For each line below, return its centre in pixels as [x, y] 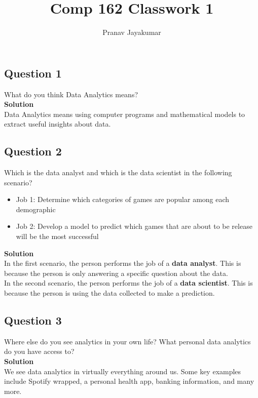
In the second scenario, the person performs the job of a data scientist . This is [128, 283]
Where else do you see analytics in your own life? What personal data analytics [127, 341]
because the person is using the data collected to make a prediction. [109, 293]
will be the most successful [57, 236]
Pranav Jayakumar [132, 32]
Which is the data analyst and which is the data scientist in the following [118, 172]
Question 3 [33, 320]
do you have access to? [39, 351]
